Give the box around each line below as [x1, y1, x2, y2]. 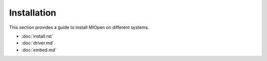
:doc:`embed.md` [21, 47, 57, 53]
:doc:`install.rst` [21, 33, 53, 39]
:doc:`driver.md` [21, 40, 54, 46]
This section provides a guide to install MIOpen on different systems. [9, 24, 149, 30]
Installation [9, 7, 56, 18]
